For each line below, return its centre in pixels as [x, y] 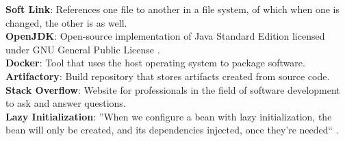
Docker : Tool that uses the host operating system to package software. [155, 63]
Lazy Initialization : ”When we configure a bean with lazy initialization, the [169, 116]
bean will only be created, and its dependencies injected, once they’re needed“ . [172, 130]
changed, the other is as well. [66, 22]
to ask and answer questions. [66, 103]
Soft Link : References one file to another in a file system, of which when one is [172, 9]
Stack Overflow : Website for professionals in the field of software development [173, 89]
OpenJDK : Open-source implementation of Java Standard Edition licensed [165, 36]
